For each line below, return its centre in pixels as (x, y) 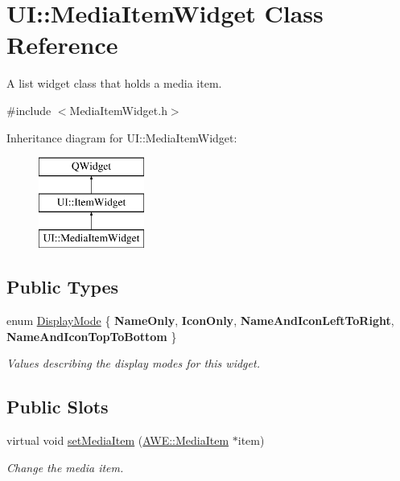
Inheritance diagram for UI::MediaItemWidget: (122, 137)
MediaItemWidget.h (118, 110)
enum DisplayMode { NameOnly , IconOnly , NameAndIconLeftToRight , (200, 321)
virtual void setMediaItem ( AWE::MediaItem (118, 440)
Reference (62, 45)
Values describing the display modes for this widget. (133, 363)
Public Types (63, 287)
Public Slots (58, 407)
